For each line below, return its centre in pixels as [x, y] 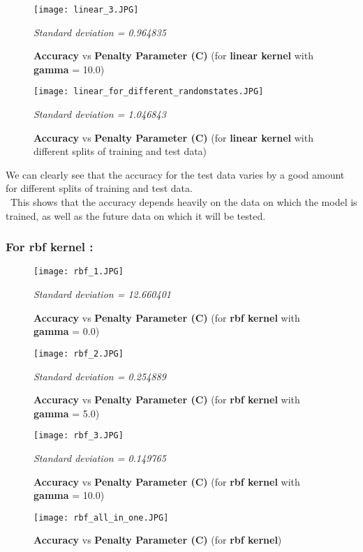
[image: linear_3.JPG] [86, 10]
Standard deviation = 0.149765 [100, 458]
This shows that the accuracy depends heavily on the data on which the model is [184, 202]
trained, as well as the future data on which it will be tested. [136, 215]
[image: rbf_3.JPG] [79, 436]
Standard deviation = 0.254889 [100, 376]
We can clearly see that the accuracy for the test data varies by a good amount [175, 174]
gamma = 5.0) [67, 413]
